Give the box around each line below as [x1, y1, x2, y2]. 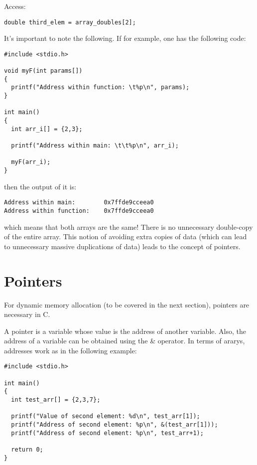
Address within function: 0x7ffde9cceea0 [4, 207, 154, 214]
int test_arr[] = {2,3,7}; [11, 396, 101, 404]
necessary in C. [4, 309, 50, 319]
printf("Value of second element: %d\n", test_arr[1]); [11, 413, 200, 420]
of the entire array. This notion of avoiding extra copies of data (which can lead [4, 231, 247, 242]
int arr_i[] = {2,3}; [11, 125, 83, 133]
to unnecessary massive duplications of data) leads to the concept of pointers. [4, 241, 241, 251]
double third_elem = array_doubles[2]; [4, 18, 136, 26]
